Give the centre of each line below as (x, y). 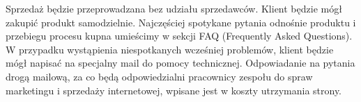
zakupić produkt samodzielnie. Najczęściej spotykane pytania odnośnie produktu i (181, 22)
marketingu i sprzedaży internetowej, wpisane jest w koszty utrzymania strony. (174, 90)
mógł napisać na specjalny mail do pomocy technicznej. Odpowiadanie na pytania (180, 63)
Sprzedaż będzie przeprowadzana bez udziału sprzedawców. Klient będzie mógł (174, 8)
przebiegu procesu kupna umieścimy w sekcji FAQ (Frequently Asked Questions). (179, 36)
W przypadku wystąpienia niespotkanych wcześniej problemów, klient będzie (170, 49)
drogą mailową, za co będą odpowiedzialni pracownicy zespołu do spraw (159, 76)
